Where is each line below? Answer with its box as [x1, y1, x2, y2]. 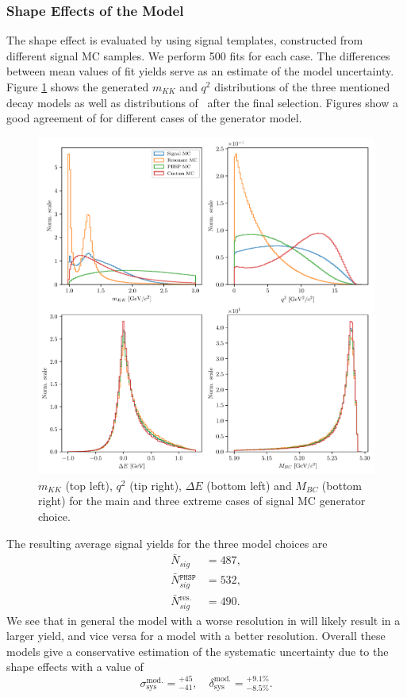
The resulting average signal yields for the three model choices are [6, 534, 328, 551]
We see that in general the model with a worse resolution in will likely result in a [6, 611, 401, 628]
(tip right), [129, 476, 182, 493]
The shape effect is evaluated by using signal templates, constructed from [6, 32, 363, 48]
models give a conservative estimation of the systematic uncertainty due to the [6, 642, 389, 659]
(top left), [65, 476, 113, 493]
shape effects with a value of [6, 658, 144, 675]
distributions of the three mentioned [214, 79, 390, 94]
